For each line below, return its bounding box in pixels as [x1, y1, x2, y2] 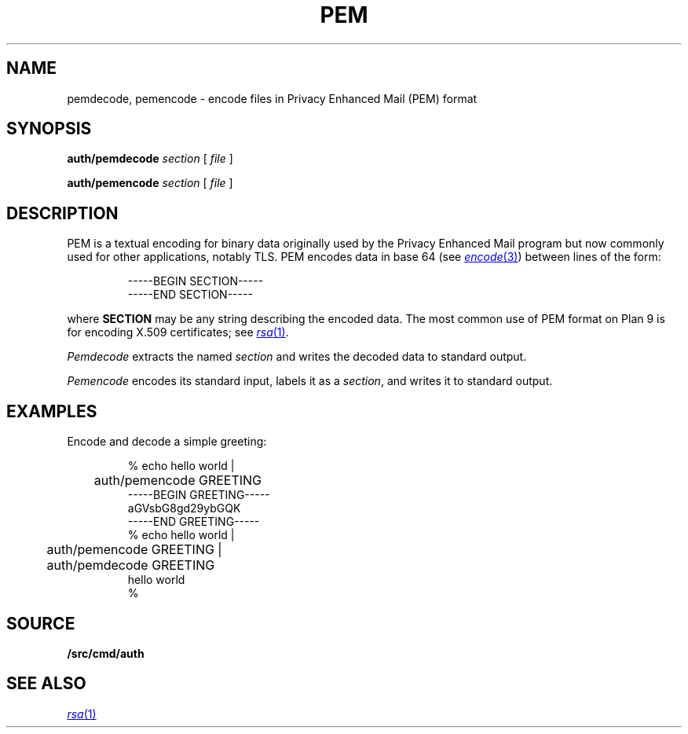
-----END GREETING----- [127, 515, 260, 529]
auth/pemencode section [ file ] [67, 176, 233, 190]
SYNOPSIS [6, 119, 92, 139]
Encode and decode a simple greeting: [67, 435, 267, 449]
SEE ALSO [6, 673, 86, 694]
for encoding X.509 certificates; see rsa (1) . [67, 325, 289, 339]
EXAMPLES [6, 401, 97, 421]
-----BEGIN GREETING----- [127, 488, 270, 502]
